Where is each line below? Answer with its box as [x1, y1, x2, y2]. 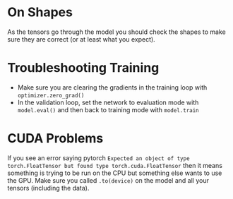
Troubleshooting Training [7, 60, 160, 76]
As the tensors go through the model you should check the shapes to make [7, 28, 226, 36]
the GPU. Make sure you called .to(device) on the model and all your [7, 176, 210, 184]
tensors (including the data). [7, 183, 90, 192]
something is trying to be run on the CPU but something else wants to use [7, 169, 222, 177]
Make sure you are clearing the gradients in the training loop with [17, 83, 208, 92]
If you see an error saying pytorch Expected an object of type [7, 153, 190, 162]
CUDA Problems [7, 131, 104, 147]
